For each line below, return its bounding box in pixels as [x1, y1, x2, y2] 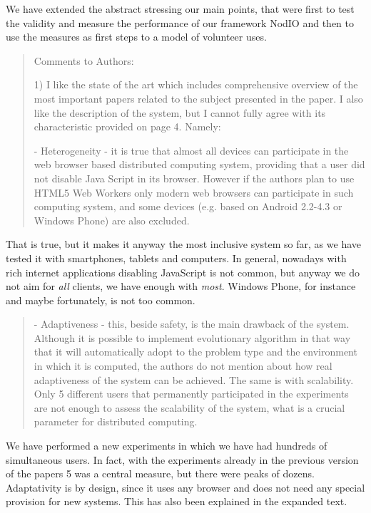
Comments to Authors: [34, 53, 134, 68]
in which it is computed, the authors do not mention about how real [34, 358, 332, 373]
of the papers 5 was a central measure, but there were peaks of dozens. [6, 466, 315, 481]
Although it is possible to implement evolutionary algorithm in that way [34, 330, 351, 345]
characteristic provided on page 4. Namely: [34, 119, 221, 134]
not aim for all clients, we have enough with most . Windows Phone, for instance [6, 279, 356, 294]
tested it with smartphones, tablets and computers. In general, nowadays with [6, 250, 347, 265]
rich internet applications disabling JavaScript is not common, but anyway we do [6, 264, 360, 279]
